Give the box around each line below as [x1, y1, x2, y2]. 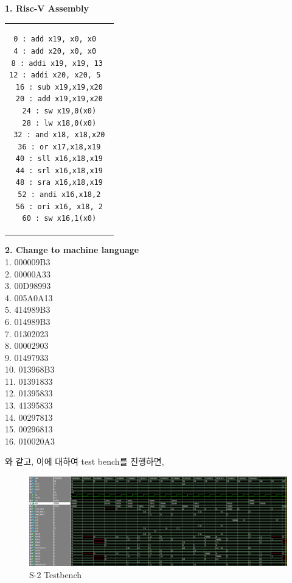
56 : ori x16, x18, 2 [15, 202, 103, 211]
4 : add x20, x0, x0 [13, 46, 97, 55]
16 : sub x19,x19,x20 [15, 82, 103, 91]
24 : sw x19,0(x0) [22, 106, 97, 115]
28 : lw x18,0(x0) [22, 118, 97, 127]
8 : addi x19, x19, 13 [11, 59, 103, 68]
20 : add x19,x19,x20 [15, 95, 103, 104]
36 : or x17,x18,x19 [18, 142, 101, 151]
